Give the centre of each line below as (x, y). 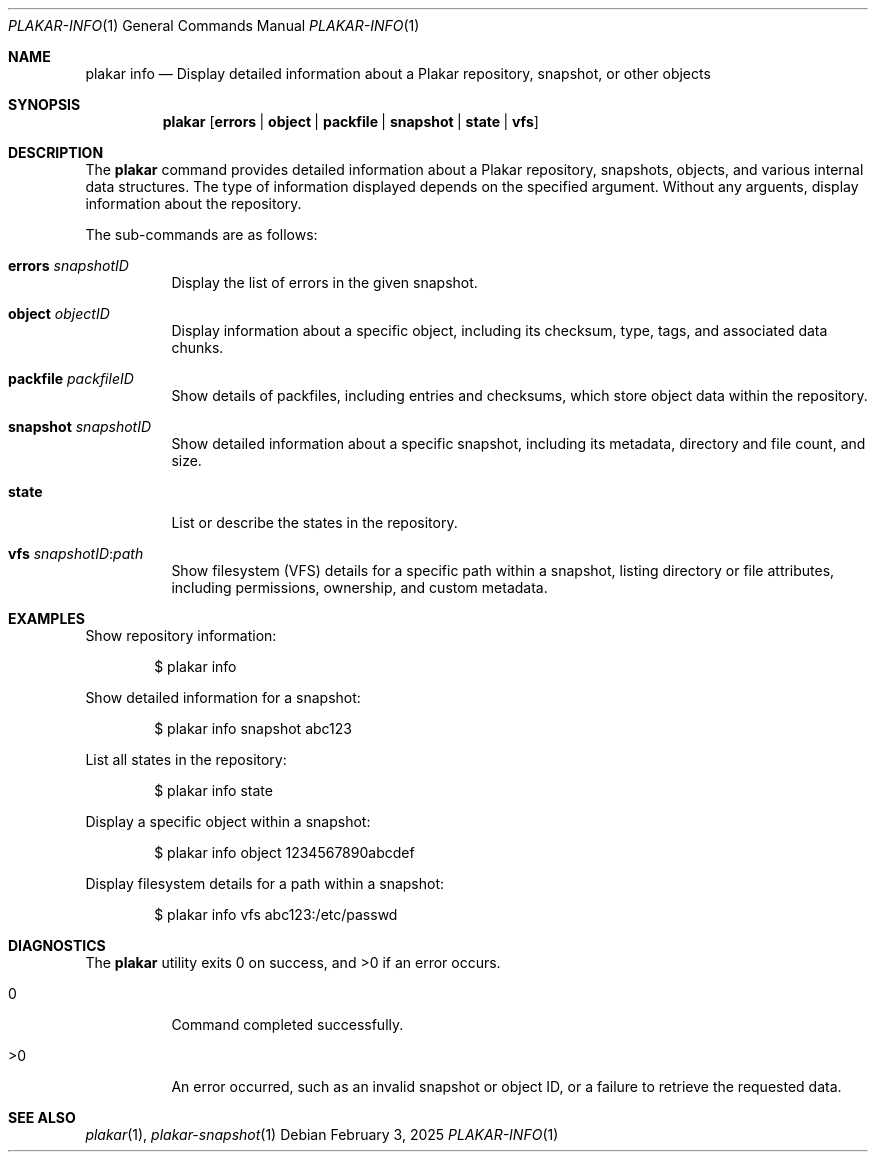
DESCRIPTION (56, 152)
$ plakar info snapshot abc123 (253, 728)
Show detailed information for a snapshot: (223, 697)
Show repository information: (181, 635)
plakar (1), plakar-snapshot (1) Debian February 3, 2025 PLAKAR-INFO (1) (322, 1134)
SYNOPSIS (44, 104)
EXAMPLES (46, 618)
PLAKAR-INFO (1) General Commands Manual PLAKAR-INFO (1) (214, 25)
